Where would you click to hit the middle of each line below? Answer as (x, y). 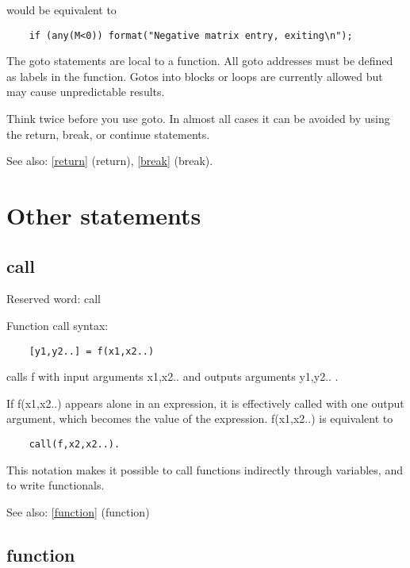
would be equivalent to (61, 10)
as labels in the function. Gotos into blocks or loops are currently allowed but (195, 76)
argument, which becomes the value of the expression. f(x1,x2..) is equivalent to (200, 418)
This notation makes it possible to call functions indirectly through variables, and (205, 469)
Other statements (104, 215)
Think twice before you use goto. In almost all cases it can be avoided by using (198, 119)
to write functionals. (56, 485)
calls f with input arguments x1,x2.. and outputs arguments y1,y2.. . (172, 376)
